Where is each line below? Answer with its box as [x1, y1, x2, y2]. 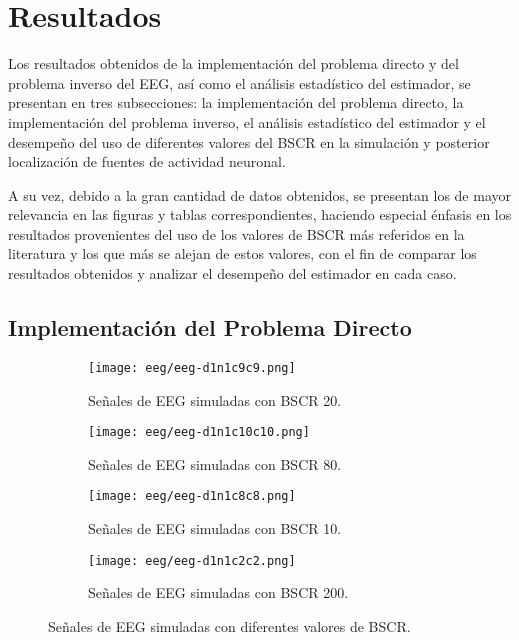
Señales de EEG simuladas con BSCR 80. [88, 453, 342, 474]
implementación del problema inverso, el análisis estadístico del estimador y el [8, 111, 486, 132]
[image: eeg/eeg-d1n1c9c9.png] [88, 360, 296, 375]
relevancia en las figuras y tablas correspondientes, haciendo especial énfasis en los [8, 204, 512, 225]
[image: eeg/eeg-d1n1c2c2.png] [88, 553, 296, 568]
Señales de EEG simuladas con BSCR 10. [88, 518, 342, 539]
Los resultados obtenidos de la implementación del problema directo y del [8, 53, 459, 74]
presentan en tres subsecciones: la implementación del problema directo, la [8, 92, 464, 113]
